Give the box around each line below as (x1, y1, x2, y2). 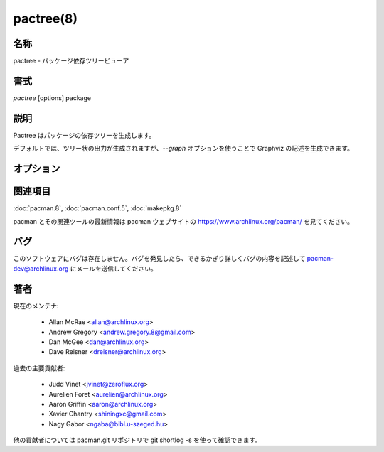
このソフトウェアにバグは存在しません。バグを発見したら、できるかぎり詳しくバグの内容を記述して (13, 254, 306, 263)
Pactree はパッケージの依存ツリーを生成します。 (13, 131, 156, 139)
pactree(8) (13, 11, 78, 26)
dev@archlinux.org (13, 264, 69, 273)
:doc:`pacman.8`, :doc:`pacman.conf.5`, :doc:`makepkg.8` (13, 204, 182, 212)
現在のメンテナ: (13, 301, 60, 310)
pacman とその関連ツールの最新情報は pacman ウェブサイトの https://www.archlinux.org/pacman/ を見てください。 (13, 217, 353, 225)
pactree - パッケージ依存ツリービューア (13, 57, 129, 65)
